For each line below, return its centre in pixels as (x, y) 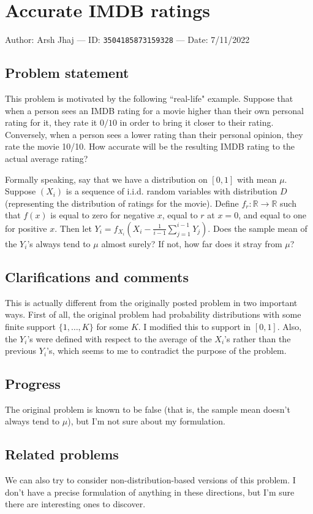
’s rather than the (258, 338)
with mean (257, 179)
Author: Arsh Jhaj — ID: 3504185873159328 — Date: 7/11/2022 (127, 40)
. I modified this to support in (194, 326)
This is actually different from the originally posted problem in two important (151, 302)
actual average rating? (47, 158)
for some (112, 326)
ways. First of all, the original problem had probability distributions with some (153, 314)
